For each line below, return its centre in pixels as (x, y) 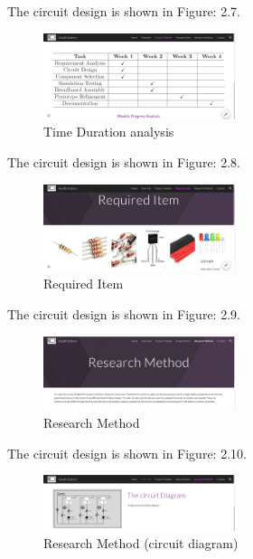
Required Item (84, 284)
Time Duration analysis (109, 132)
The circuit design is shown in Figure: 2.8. (124, 162)
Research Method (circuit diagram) (141, 543)
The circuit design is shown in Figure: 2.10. (127, 453)
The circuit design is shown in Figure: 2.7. (124, 11)
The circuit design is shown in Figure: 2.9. (124, 314)
